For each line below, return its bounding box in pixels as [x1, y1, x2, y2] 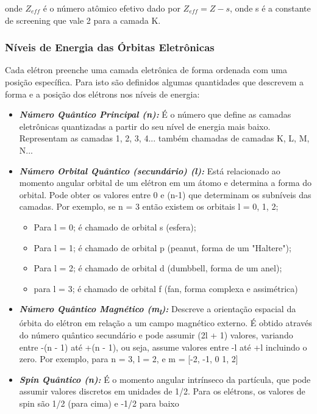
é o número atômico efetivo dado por [43, 2, 180, 14]
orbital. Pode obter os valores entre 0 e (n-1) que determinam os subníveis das [19, 188, 312, 201]
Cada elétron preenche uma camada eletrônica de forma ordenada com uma [5, 63, 287, 76]
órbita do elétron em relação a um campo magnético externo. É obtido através [19, 316, 312, 329]
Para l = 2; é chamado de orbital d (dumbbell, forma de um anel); [34, 262, 282, 274]
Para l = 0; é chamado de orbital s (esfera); [34, 220, 196, 233]
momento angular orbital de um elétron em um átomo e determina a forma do [19, 176, 312, 189]
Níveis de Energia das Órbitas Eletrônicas [5, 40, 215, 55]
